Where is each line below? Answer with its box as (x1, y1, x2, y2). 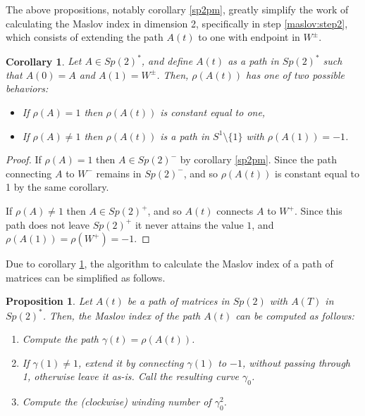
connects (216, 203, 254, 218)
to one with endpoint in (198, 30, 300, 44)
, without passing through (242, 355, 350, 370)
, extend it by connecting (78, 355, 184, 370)
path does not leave (6, 217, 90, 232)
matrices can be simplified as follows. (6, 270, 166, 284)
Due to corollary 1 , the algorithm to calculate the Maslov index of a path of (6, 256, 333, 271)
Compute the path (22, 332, 99, 346)
